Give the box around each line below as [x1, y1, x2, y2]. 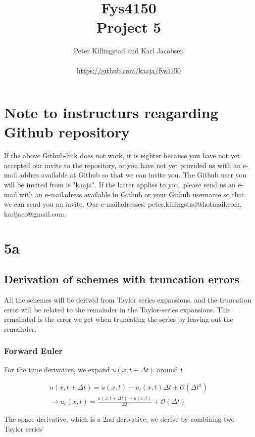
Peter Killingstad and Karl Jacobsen [73, 45, 184, 56]
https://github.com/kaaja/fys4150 [77, 65, 181, 75]
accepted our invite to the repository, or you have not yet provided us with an [4, 160, 241, 170]
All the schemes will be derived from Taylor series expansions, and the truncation [4, 294, 252, 305]
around [156, 364, 178, 374]
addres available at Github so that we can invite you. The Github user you [19, 170, 247, 180]
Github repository [4, 122, 130, 142]
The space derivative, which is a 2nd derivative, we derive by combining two [4, 414, 235, 424]
